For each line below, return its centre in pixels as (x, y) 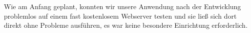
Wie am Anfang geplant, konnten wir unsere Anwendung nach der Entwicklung (123, 6)
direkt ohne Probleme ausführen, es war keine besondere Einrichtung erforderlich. (126, 25)
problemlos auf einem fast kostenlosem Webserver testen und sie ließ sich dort (120, 16)
